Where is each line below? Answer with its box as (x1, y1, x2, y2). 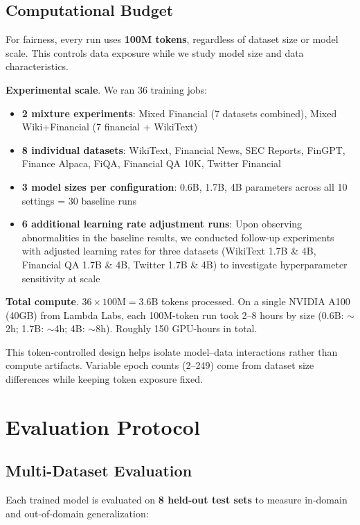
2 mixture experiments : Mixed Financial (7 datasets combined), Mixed (21, 105, 337, 120)
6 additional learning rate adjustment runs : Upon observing (21, 216, 303, 231)
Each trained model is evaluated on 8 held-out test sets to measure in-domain (6, 492, 348, 507)
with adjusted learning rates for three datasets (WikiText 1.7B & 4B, (21, 243, 316, 258)
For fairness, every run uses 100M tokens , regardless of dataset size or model (6, 32, 339, 46)
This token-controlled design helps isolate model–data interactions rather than (6, 344, 338, 359)
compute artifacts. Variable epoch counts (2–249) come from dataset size (6, 358, 314, 372)
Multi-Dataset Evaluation (6, 460, 192, 481)
